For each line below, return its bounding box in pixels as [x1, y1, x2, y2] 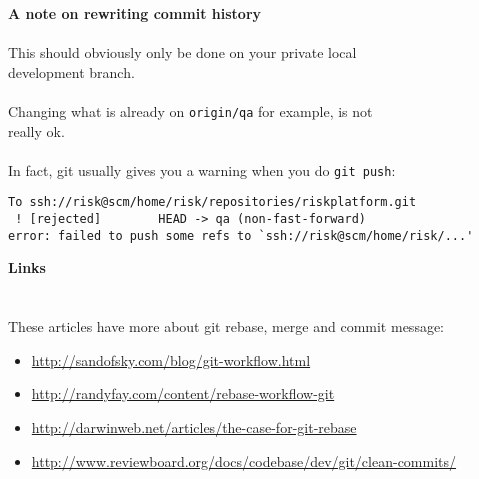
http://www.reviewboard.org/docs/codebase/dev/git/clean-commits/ [31, 450, 457, 471]
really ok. [8, 120, 65, 141]
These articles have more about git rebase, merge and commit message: [8, 316, 445, 337]
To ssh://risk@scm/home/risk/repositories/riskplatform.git [8, 195, 417, 210]
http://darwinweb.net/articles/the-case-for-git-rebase [31, 417, 357, 437]
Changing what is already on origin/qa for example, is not [8, 100, 373, 121]
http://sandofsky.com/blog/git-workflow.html [31, 349, 311, 370]
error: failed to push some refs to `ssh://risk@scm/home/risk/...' [8, 228, 474, 243]
